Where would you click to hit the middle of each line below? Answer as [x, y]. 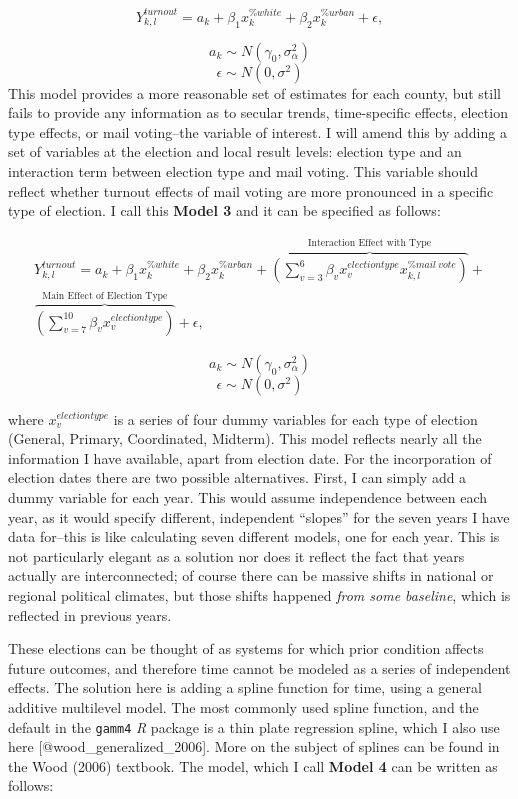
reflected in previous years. [90, 614]
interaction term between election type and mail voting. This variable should [243, 170]
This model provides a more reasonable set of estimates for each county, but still [254, 92]
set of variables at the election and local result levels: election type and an [235, 151]
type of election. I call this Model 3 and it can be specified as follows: [224, 210]
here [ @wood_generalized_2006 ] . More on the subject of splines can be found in [254, 746]
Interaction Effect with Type [370, 243]
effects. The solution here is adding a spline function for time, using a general [245, 687]
